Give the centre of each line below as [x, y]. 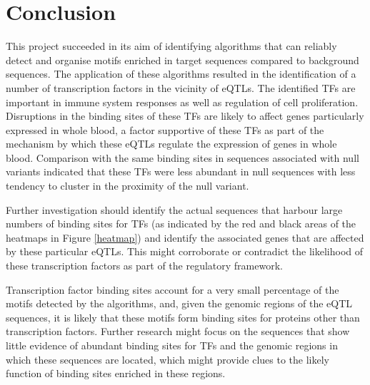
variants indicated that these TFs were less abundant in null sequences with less [181, 171]
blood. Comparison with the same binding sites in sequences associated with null [182, 157]
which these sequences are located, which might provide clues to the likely [167, 359]
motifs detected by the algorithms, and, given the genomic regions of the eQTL [179, 303]
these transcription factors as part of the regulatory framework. [144, 266]
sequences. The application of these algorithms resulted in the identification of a [181, 74]
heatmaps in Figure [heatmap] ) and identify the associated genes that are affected [185, 237]
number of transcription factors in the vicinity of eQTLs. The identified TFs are [181, 87]
